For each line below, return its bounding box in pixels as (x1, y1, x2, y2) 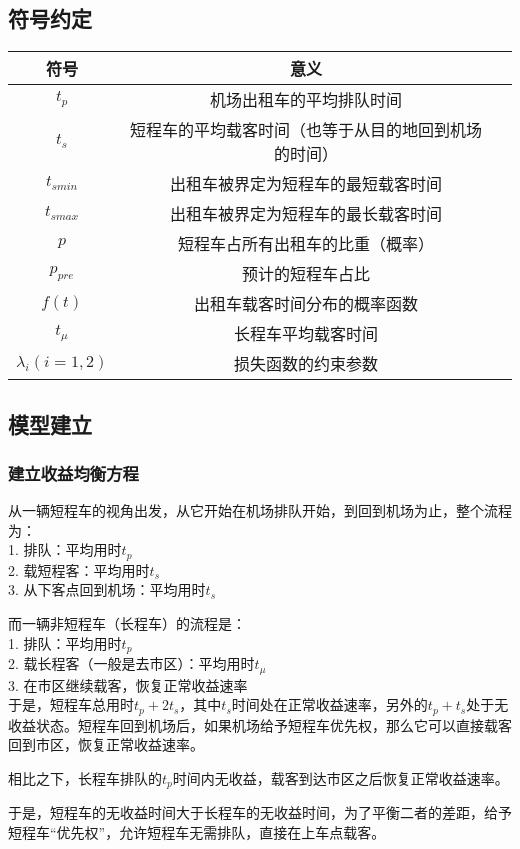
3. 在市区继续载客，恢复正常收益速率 (8, 674, 248, 695)
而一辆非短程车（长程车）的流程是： (8, 613, 246, 634)
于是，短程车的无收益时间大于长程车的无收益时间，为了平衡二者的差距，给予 (8, 802, 512, 823)
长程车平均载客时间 (234, 322, 379, 346)
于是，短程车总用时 (8, 694, 134, 715)
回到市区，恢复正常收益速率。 (8, 734, 204, 755)
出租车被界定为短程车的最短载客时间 (170, 172, 443, 196)
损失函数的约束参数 (234, 352, 379, 376)
